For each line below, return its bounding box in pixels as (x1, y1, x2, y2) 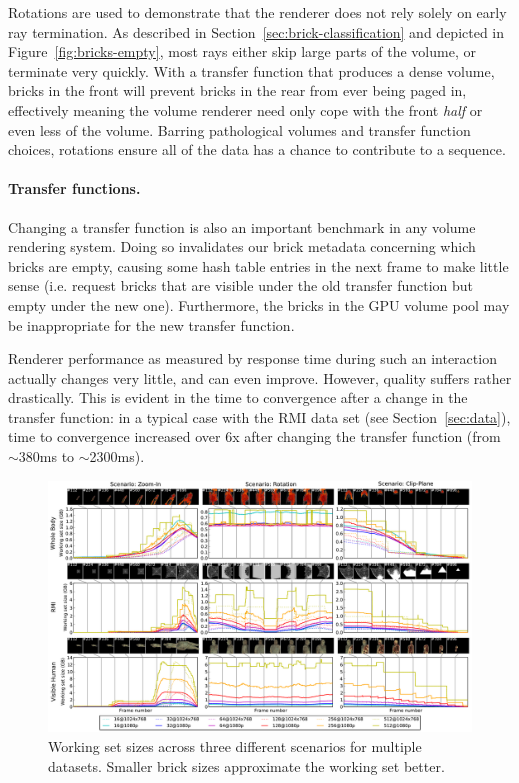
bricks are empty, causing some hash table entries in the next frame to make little (8, 255, 509, 276)
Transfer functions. (8, 178, 141, 199)
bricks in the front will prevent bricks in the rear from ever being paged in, (8, 80, 467, 101)
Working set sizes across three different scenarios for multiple (48, 736, 422, 757)
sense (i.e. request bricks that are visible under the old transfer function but (8, 275, 474, 296)
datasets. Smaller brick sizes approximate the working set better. (48, 755, 445, 776)
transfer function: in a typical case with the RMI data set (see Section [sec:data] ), (8, 406, 511, 427)
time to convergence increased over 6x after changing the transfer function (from (8, 426, 501, 447)
